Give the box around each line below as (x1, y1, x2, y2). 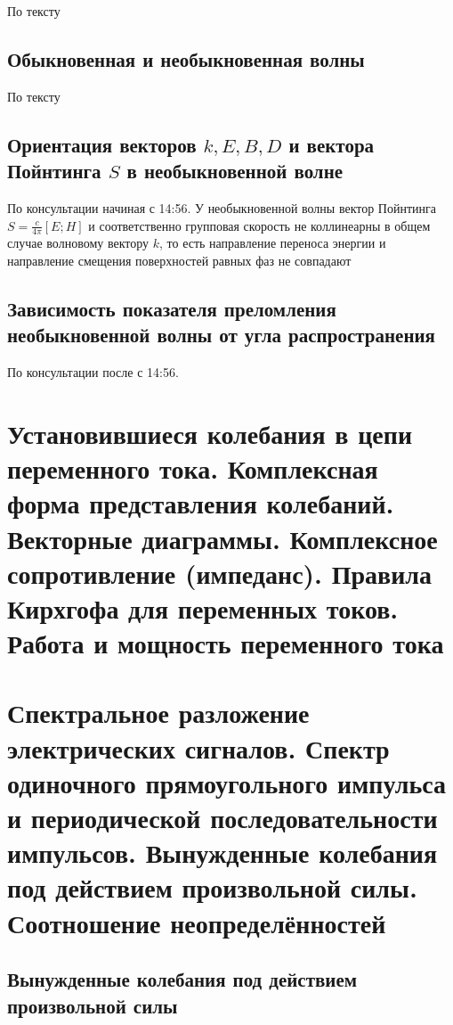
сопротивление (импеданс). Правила (7, 554, 433, 591)
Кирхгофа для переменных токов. (7, 589, 399, 626)
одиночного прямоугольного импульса (7, 764, 447, 800)
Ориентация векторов (7, 130, 197, 158)
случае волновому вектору (7, 234, 150, 252)
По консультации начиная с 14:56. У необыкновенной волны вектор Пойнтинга (7, 198, 437, 217)
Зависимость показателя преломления (7, 294, 336, 322)
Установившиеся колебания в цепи (7, 414, 413, 451)
